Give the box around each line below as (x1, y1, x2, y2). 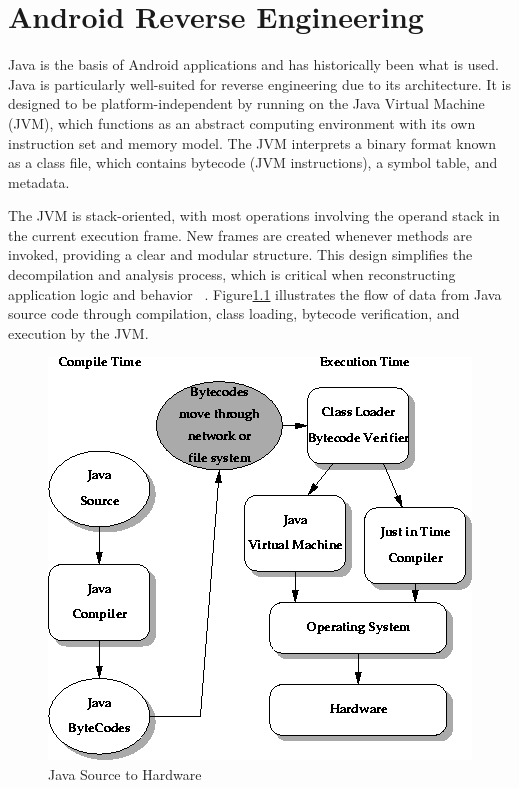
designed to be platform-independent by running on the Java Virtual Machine (8, 93, 485, 114)
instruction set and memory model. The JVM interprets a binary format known (8, 132, 496, 153)
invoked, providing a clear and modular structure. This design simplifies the (8, 244, 473, 265)
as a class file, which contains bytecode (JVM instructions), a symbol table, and (8, 152, 498, 173)
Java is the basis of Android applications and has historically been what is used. (8, 54, 499, 75)
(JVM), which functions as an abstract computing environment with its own (8, 112, 476, 133)
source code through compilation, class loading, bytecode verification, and (8, 303, 460, 324)
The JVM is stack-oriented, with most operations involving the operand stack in (8, 205, 500, 226)
